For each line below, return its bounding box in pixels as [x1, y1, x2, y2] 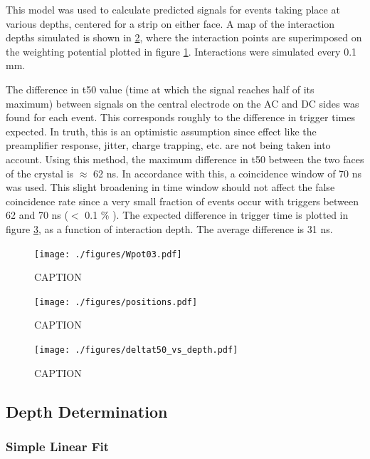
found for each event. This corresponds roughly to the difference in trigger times [6, 110, 355, 125]
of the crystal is [6, 165, 74, 180]
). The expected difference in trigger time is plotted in [112, 207, 349, 222]
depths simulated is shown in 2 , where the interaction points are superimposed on [6, 30, 362, 45]
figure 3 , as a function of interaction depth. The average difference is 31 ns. [6, 221, 333, 236]
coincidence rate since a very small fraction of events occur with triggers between [6, 193, 359, 208]
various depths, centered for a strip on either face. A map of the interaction [6, 16, 335, 31]
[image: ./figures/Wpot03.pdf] [34, 249, 182, 259]
